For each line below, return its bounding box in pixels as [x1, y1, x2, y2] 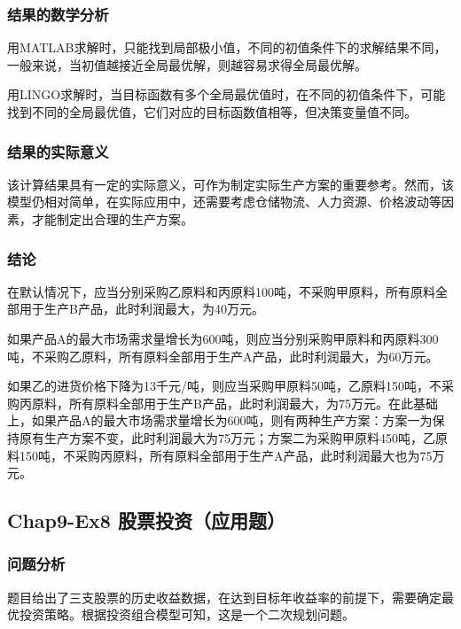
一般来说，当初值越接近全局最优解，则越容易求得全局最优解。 [7, 55, 367, 74]
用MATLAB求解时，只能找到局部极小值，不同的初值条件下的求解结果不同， [7, 38, 447, 57]
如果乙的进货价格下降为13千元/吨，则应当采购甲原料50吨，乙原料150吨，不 [7, 377, 441, 395]
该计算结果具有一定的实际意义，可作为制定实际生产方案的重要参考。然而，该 [7, 175, 454, 193]
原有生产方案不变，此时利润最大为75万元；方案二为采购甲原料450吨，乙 [19, 428, 435, 447]
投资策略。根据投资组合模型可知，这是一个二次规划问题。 [19, 605, 355, 624]
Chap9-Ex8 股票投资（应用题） [7, 507, 285, 534]
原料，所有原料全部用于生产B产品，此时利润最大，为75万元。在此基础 [31, 393, 438, 412]
